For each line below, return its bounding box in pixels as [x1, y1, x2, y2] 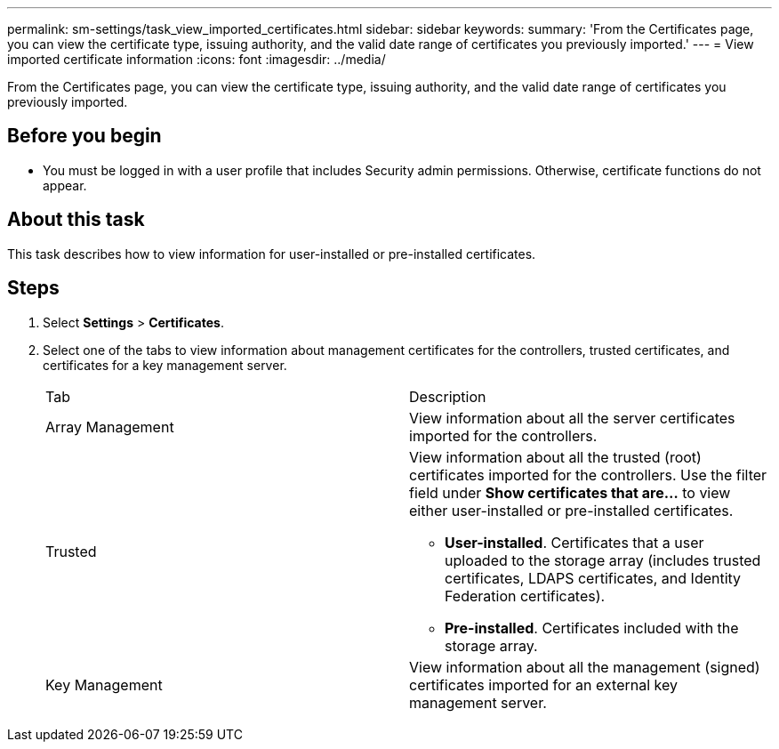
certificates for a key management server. [43, 357, 287, 373]
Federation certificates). [445, 586, 606, 605]
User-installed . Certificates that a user [445, 533, 704, 552]
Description [409, 387, 486, 406]
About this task [7, 208, 145, 231]
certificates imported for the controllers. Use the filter [409, 465, 767, 484]
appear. [43, 177, 87, 193]
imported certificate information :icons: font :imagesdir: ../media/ [7, 52, 386, 67]
